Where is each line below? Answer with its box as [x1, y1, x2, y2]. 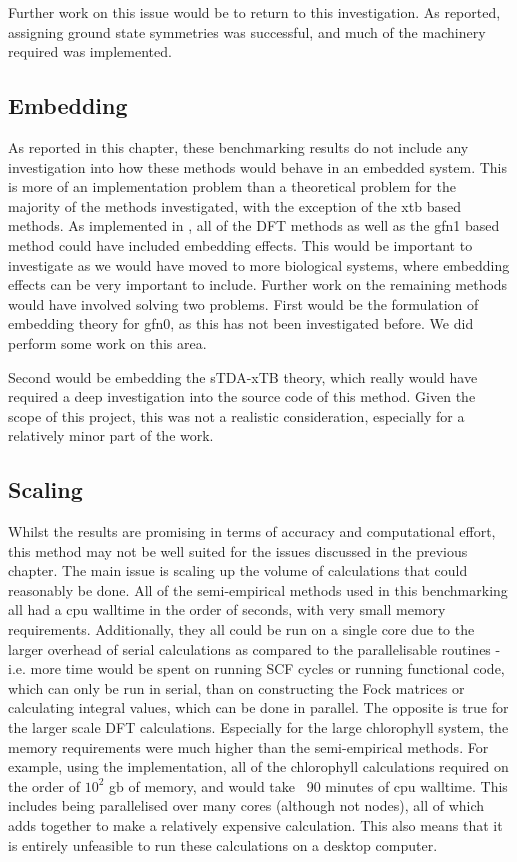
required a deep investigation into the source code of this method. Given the [8, 386, 476, 407]
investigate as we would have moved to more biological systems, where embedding [8, 254, 510, 275]
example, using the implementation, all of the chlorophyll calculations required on [8, 756, 509, 777]
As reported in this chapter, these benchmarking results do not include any [8, 136, 469, 157]
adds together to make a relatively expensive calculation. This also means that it [8, 815, 503, 835]
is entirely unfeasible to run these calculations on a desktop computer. [8, 834, 438, 855]
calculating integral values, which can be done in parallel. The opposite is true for [8, 697, 509, 718]
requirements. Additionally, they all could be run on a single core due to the [8, 619, 475, 640]
